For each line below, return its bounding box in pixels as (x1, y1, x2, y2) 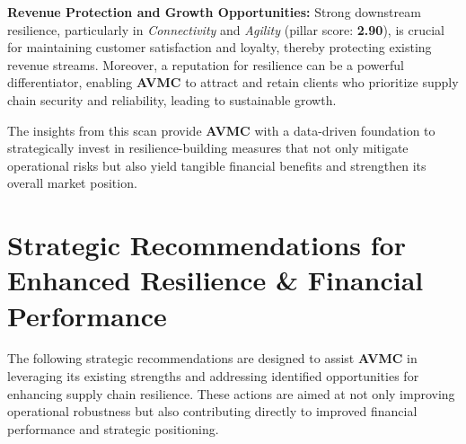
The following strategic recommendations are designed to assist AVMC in (7, 349, 418, 368)
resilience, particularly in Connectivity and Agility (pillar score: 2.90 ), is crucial (7, 20, 444, 39)
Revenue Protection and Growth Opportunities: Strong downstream (7, 3, 421, 21)
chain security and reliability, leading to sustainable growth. (7, 90, 337, 109)
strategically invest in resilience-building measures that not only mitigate (7, 138, 409, 157)
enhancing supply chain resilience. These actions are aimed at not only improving (7, 384, 455, 403)
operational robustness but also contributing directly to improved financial (7, 402, 418, 421)
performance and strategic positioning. (7, 419, 219, 438)
